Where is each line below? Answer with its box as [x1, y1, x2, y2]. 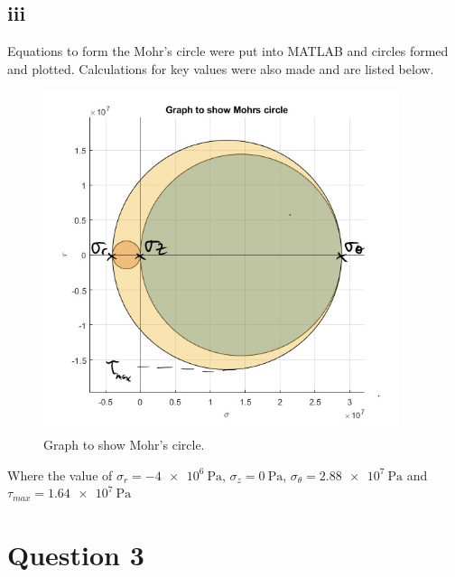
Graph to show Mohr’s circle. [43, 434, 205, 453]
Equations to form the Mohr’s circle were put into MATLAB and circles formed [7, 42, 449, 60]
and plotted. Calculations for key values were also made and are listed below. [7, 59, 434, 78]
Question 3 [7, 535, 144, 572]
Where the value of [7, 465, 113, 484]
